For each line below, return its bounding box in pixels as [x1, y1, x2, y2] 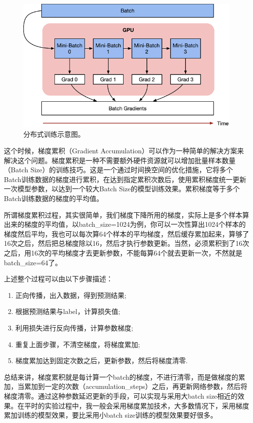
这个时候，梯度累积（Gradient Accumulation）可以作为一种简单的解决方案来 [4, 146, 244, 156]
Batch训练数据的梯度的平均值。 [4, 193, 103, 203]
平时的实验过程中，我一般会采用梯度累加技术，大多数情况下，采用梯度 [24, 400, 249, 410]
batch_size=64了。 [4, 257, 62, 267]
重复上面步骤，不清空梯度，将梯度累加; [15, 339, 140, 349]
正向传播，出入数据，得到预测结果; [15, 290, 126, 300]
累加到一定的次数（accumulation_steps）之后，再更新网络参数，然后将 [24, 381, 248, 391]
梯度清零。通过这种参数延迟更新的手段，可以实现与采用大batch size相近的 [4, 390, 238, 401]
